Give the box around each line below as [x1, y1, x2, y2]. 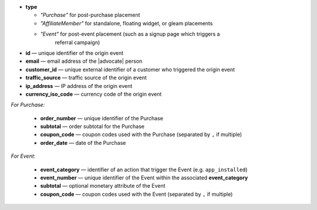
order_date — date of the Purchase [40, 139, 126, 146]
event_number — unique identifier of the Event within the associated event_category [40, 174, 248, 181]
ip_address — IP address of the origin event [25, 82, 133, 89]
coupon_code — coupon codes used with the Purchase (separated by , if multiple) [40, 131, 242, 138]
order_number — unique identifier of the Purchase [40, 114, 164, 121]
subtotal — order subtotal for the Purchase [40, 123, 145, 130]
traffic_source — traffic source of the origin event [25, 74, 147, 82]
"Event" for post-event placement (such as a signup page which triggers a [40, 31, 220, 38]
